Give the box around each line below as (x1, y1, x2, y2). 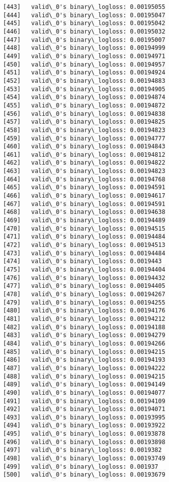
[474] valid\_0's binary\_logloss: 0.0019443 (3, 258, 162, 265)
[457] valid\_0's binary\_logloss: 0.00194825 (3, 118, 166, 126)
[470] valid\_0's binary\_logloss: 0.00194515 (3, 225, 166, 232)
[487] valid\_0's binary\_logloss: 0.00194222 (3, 364, 166, 372)
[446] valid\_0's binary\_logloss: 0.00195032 (3, 28, 166, 35)
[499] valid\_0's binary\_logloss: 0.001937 (3, 463, 158, 470)
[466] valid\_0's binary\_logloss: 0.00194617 (3, 192, 166, 200)
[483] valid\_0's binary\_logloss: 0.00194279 (3, 332, 166, 339)
